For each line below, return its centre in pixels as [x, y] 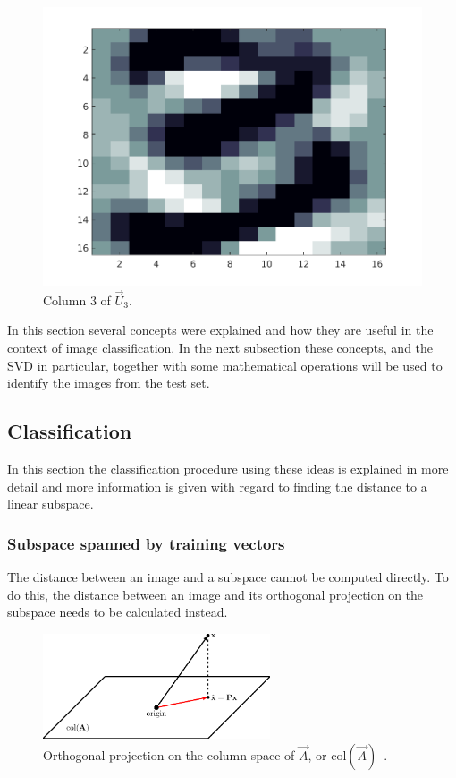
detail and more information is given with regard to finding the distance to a [217, 486]
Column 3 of [77, 299]
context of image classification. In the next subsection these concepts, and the [220, 347]
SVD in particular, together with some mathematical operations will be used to [225, 365]
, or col [327, 754]
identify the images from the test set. [109, 383]
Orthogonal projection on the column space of [169, 754]
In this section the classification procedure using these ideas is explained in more [228, 468]
